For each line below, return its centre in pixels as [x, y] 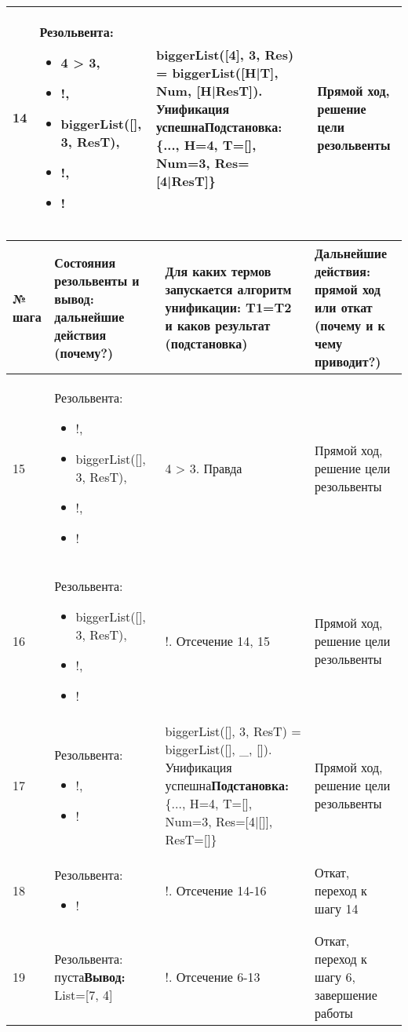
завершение [346, 995]
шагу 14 [337, 908]
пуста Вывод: [90, 977]
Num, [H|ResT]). [209, 90]
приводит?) [348, 361]
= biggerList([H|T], [217, 72]
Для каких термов [218, 271]
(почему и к [350, 325]
